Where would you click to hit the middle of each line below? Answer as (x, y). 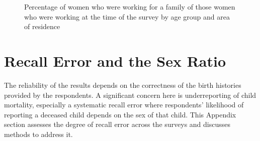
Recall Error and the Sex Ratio (115, 61)
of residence (42, 26)
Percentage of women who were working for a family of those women (130, 7)
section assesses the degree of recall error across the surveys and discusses (117, 124)
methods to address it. (38, 134)
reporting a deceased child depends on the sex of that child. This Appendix (120, 114)
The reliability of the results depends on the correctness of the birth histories (123, 85)
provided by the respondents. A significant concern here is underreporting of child (130, 95)
